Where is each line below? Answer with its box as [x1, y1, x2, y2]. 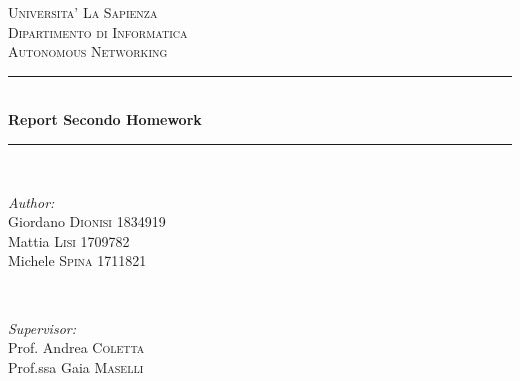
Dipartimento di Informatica [8, 21, 188, 42]
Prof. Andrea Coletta [8, 337, 145, 358]
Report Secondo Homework [8, 109, 202, 130]
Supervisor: [8, 317, 76, 338]
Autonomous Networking [8, 41, 168, 62]
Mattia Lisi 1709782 [8, 230, 130, 251]
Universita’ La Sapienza [8, 2, 158, 22]
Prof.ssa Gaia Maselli [8, 356, 144, 377]
